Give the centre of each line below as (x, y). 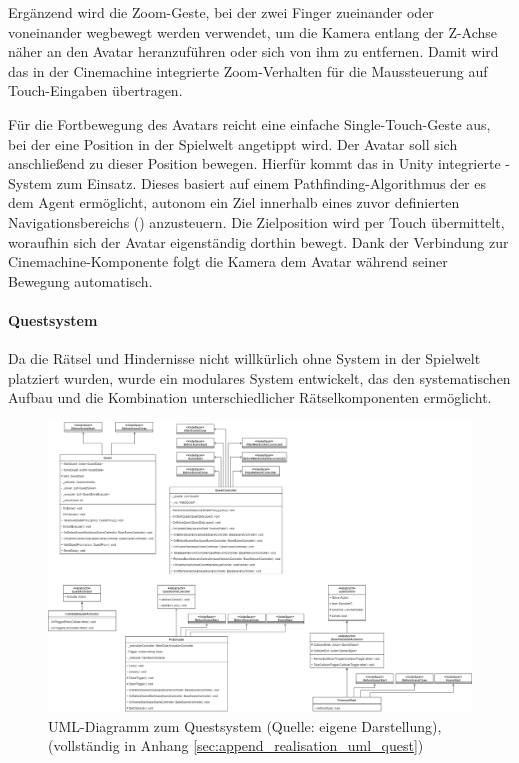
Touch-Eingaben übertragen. (95, 90)
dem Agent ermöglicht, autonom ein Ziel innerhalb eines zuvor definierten (234, 202)
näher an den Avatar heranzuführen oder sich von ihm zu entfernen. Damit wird (253, 51)
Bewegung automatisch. (80, 280)
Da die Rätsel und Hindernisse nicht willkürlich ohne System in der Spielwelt (244, 358)
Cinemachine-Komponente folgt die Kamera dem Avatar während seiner (228, 261)
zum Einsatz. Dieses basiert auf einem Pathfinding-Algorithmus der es (271, 182)
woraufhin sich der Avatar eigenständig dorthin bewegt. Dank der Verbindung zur (258, 241)
